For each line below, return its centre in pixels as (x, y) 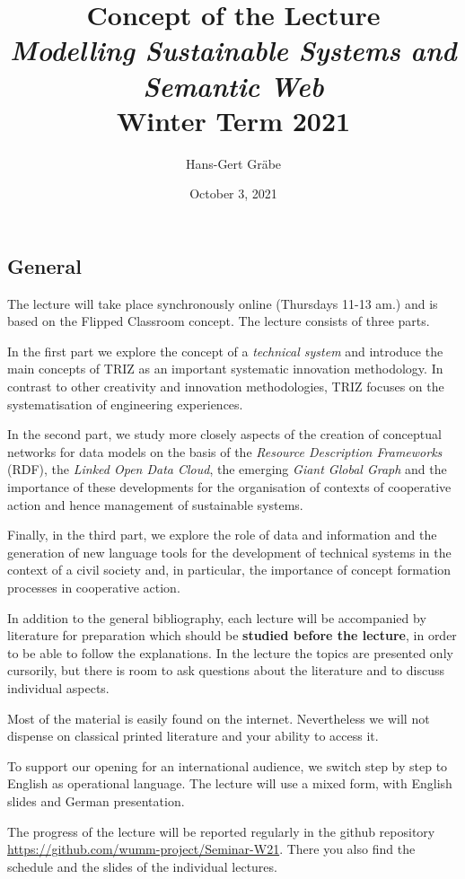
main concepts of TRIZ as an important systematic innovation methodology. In (225, 369)
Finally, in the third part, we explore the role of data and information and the (222, 535)
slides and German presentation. (96, 800)
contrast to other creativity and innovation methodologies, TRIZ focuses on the (226, 387)
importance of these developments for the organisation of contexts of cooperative (229, 487)
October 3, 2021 (233, 193)
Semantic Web (233, 85)
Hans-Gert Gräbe (233, 163)
